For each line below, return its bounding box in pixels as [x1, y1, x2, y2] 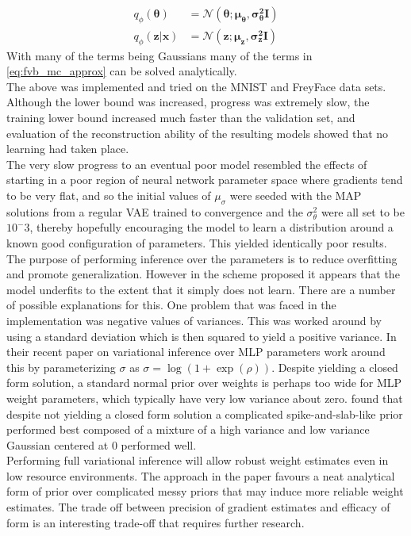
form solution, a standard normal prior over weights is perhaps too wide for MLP [6, 374, 402, 391]
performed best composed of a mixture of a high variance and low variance [6, 421, 370, 438]
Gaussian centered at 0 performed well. [6, 436, 197, 453]
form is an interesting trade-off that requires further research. [6, 514, 305, 530]
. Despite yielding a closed [271, 358, 398, 375]
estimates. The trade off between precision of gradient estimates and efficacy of [6, 499, 390, 515]
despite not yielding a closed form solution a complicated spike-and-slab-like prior [6, 405, 403, 422]
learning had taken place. [6, 140, 129, 157]
